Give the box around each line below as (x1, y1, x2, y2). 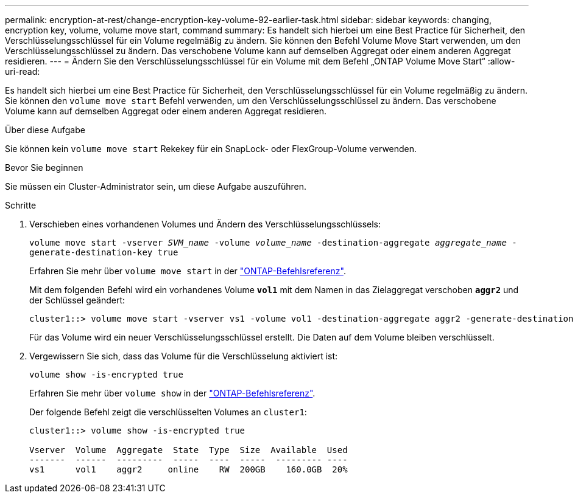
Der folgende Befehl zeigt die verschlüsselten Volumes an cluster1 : (29, 407, 307, 417)
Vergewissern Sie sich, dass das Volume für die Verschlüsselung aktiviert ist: (29, 351, 338, 361)
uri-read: (5, 66, 40, 77)
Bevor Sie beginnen (5, 162, 83, 173)
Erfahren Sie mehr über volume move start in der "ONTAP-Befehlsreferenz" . (29, 266, 346, 276)
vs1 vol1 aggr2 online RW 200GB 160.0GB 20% (29, 465, 348, 474)
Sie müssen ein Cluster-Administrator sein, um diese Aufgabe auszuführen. (5, 181, 307, 192)
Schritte (5, 200, 37, 210)
